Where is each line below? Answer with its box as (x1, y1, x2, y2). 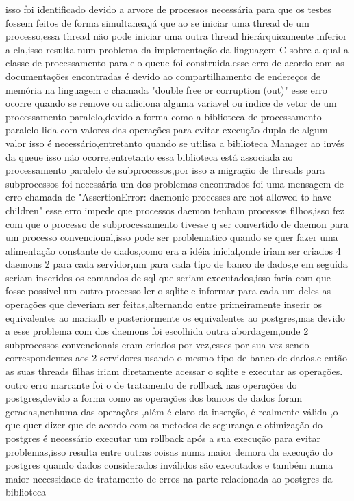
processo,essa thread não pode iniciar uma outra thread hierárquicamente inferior (5, 29, 347, 43)
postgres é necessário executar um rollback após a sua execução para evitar (5, 431, 320, 445)
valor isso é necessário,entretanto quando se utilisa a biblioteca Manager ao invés (5, 136, 344, 150)
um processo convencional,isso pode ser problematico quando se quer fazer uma (5, 230, 338, 244)
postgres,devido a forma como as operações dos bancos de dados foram (5, 391, 303, 405)
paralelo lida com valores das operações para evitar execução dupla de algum (5, 123, 328, 137)
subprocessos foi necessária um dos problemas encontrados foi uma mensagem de (5, 176, 344, 190)
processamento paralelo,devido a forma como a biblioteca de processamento (5, 109, 322, 123)
